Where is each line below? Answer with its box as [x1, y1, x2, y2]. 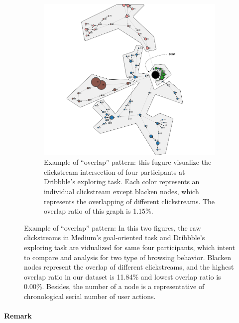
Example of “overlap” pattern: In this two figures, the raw [24, 222, 201, 233]
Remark [4, 311, 32, 321]
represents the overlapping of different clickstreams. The [44, 196, 215, 206]
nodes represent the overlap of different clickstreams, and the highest [24, 262, 234, 272]
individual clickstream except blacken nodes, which [44, 186, 199, 197]
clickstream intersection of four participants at [44, 166, 185, 177]
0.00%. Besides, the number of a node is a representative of [24, 281, 205, 292]
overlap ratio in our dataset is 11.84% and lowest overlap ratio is [24, 271, 221, 282]
